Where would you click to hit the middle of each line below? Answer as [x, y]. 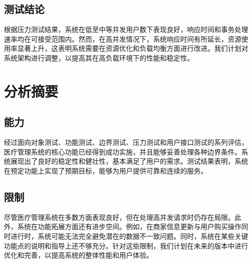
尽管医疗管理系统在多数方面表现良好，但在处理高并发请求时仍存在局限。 [119, 217]
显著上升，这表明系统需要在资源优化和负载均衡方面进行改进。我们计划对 [133, 48]
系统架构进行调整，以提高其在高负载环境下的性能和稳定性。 [99, 57]
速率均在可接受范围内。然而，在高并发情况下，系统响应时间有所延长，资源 [123, 39]
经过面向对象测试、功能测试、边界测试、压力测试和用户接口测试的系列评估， [126, 142]
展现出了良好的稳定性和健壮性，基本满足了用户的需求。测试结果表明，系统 [129, 161]
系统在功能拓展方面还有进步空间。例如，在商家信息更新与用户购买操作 [129, 226]
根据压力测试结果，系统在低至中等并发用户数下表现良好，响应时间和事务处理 [126, 29]
